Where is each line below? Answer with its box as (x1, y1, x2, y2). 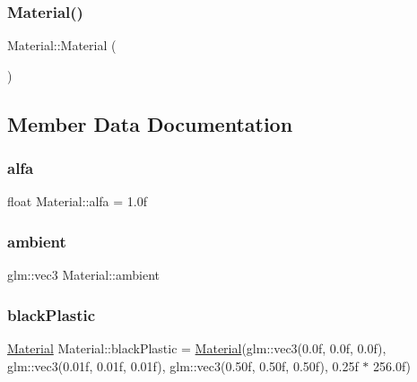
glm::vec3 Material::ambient (7, 265, 160, 284)
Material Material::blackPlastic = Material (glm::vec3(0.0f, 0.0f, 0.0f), (7, 339, 387, 358)
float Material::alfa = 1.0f (7, 192, 148, 211)
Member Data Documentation (7, 109, 293, 137)
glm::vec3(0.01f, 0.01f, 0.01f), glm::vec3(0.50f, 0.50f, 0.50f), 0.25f (7, 356, 359, 375)
